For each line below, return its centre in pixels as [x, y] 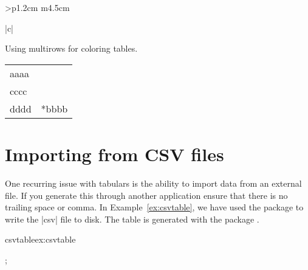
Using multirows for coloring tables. [71, 48]
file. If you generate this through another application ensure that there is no [146, 195]
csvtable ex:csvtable [40, 239]
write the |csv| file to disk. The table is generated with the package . [132, 219]
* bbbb [54, 108]
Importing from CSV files [115, 154]
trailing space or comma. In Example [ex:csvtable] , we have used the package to [154, 207]
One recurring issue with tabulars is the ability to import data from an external [153, 183]
